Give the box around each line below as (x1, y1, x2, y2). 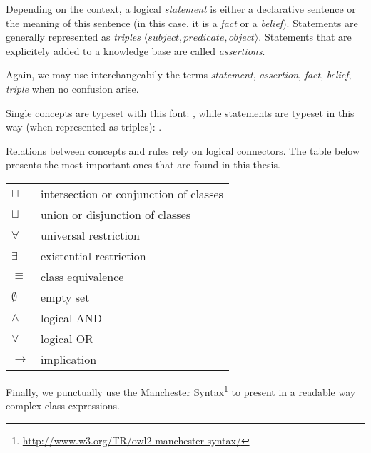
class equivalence (40, 268, 124, 285)
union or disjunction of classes (40, 205, 191, 223)
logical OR (40, 330, 93, 347)
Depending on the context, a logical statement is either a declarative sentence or (6, 1, 356, 16)
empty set (40, 288, 90, 305)
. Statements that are (258, 29, 352, 44)
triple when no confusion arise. (6, 81, 139, 96)
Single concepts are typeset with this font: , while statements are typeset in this (6, 105, 355, 120)
